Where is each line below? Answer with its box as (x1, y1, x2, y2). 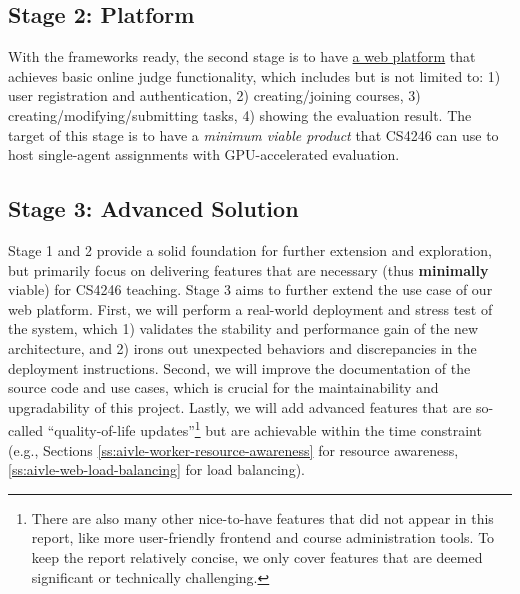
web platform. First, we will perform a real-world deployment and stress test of (8, 298, 493, 319)
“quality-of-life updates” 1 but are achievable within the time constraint (47, 417, 482, 440)
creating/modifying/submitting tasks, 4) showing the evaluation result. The (8, 104, 472, 125)
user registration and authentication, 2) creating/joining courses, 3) (8, 85, 421, 106)
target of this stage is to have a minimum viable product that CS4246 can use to (8, 124, 499, 145)
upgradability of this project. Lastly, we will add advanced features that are (8, 396, 472, 417)
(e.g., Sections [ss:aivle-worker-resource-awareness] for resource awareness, (8, 439, 459, 460)
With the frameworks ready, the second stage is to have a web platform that (8, 46, 476, 67)
